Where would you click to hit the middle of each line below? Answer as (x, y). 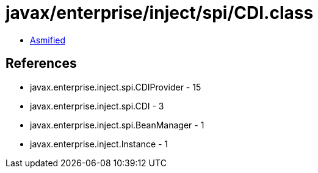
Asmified (48, 40)
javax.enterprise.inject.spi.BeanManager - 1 (117, 125)
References (41, 64)
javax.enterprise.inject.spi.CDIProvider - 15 (116, 87)
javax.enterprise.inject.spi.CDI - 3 (97, 106)
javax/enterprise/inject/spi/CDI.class (160, 13)
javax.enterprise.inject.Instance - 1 (99, 144)
